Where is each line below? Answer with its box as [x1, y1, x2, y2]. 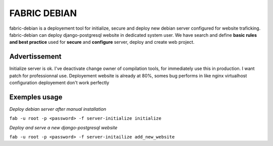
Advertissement [9, 52, 62, 61]
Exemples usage [9, 93, 63, 101]
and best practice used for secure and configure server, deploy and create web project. [9, 39, 195, 45]
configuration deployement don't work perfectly [9, 80, 110, 86]
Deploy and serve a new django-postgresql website [9, 124, 118, 130]
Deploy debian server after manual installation [9, 106, 106, 112]
